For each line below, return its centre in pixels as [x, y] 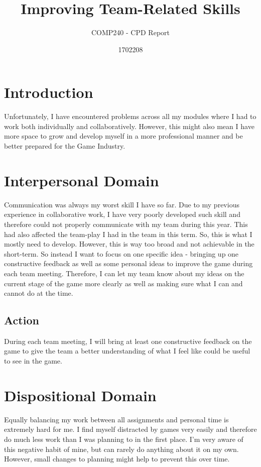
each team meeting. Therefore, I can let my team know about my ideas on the [124, 273]
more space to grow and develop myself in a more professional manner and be [123, 136]
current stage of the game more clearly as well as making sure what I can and [123, 283]
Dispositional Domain [80, 395]
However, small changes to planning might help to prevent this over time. [117, 459]
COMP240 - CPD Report [130, 32]
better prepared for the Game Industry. [65, 146]
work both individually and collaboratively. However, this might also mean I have [129, 126]
